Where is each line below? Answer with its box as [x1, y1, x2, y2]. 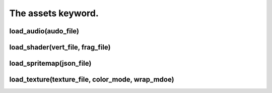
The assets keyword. [9, 8, 99, 19]
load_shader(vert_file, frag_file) [9, 43, 111, 52]
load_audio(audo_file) [9, 27, 80, 35]
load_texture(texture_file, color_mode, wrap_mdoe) [9, 75, 174, 84]
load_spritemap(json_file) [9, 59, 92, 68]
